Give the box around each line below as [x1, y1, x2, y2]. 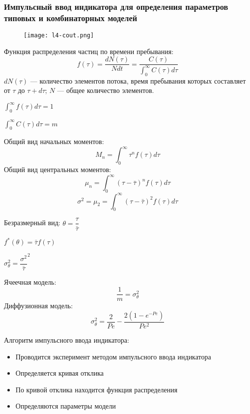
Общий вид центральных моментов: [4, 164, 111, 175]
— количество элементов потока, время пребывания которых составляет [30, 75, 246, 86]
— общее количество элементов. [57, 85, 154, 95]
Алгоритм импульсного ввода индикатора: [4, 334, 129, 345]
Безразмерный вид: [4, 217, 60, 228]
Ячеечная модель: [4, 276, 56, 287]
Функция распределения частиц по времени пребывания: [4, 46, 174, 56]
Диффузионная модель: [4, 300, 73, 311]
